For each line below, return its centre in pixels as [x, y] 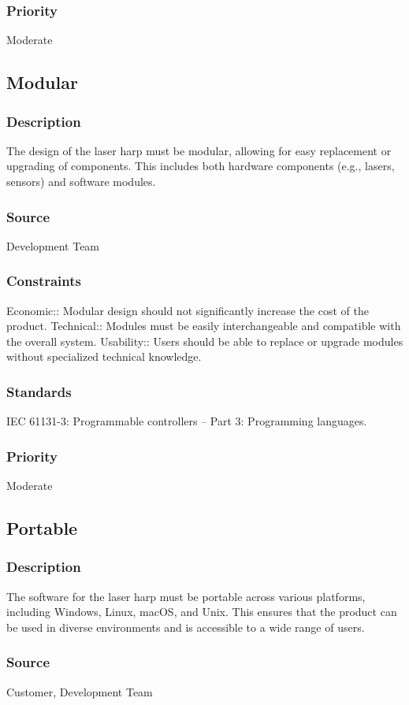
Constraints [44, 281]
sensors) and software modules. [81, 181]
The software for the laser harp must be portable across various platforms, [186, 596]
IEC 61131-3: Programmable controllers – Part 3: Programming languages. [187, 421]
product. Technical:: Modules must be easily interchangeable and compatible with [204, 326]
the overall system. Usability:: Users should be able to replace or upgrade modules [205, 341]
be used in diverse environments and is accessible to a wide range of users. [186, 627]
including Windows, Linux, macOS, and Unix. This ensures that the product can [202, 612]
